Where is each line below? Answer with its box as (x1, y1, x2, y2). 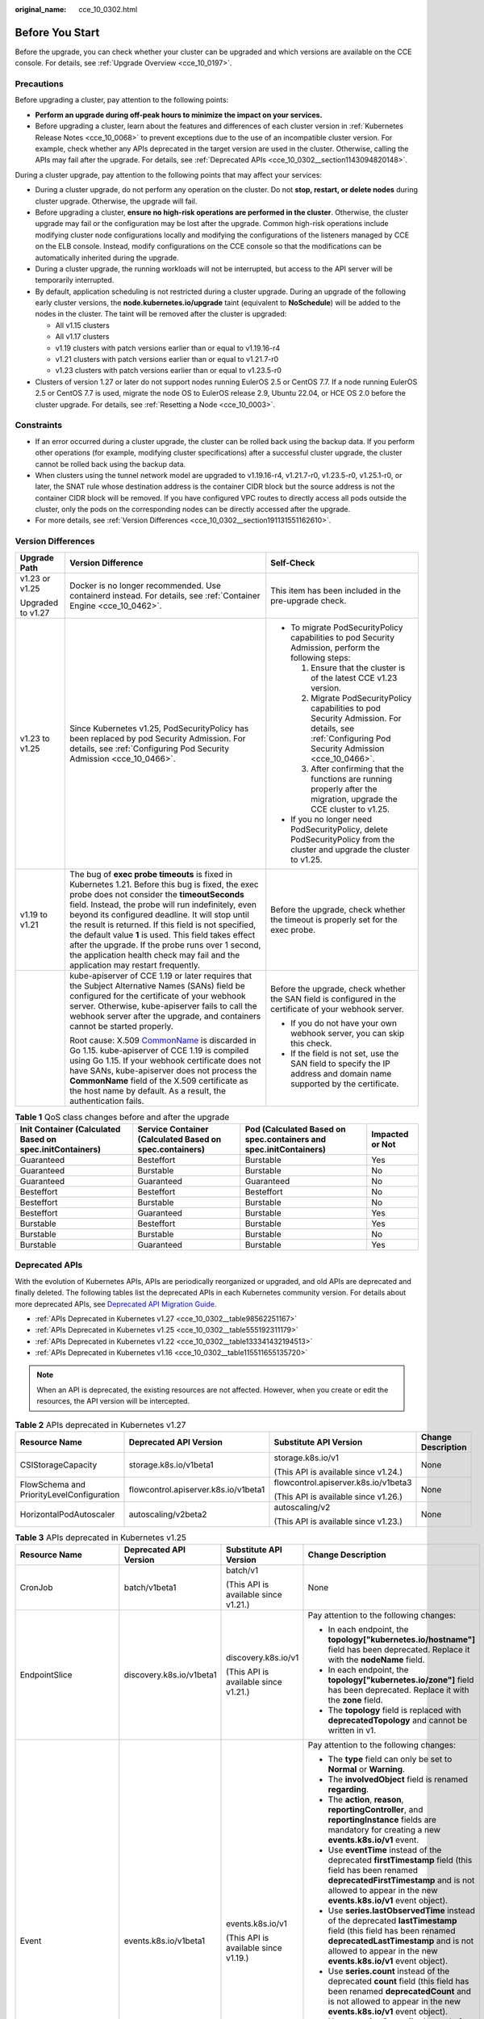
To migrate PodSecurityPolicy (290, 622, 403, 633)
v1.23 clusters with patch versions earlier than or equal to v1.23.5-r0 (55, 366, 282, 376)
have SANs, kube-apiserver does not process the (69, 1064, 257, 1076)
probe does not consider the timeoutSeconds (69, 888, 245, 900)
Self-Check (270, 557, 315, 569)
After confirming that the (311, 763, 405, 774)
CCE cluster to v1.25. (311, 804, 390, 815)
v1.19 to (19, 909, 48, 920)
